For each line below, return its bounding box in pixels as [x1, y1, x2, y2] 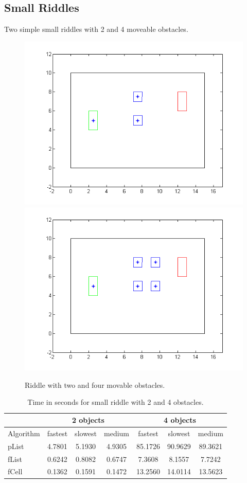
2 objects [72, 415, 104, 425]
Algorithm [8, 427, 40, 438]
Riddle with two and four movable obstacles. [25, 379, 165, 390]
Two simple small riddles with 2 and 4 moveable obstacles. [4, 24, 188, 34]
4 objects [163, 415, 196, 425]
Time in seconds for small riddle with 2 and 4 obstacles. [27, 397, 204, 407]
